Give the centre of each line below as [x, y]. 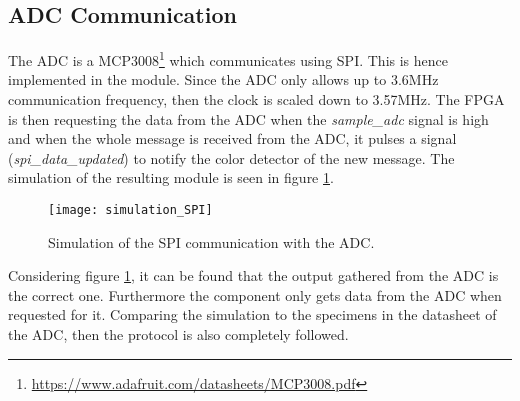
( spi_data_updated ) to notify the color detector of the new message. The [231, 157]
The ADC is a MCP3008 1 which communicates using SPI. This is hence [228, 58]
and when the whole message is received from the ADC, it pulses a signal [232, 138]
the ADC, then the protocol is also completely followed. [178, 334]
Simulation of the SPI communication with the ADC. [211, 241]
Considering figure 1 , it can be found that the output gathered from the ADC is [253, 275]
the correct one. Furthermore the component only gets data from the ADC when [255, 294]
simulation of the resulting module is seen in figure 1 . [171, 177]
